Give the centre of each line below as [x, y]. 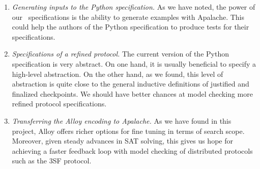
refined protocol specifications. [59, 104]
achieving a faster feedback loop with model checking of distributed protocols [132, 150]
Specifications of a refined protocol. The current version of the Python [120, 54]
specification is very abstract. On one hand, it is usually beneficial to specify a [134, 63]
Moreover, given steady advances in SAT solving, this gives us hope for [122, 141]
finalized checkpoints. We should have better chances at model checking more [132, 93]
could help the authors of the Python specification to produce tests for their [131, 27]
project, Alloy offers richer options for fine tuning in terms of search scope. [128, 131]
